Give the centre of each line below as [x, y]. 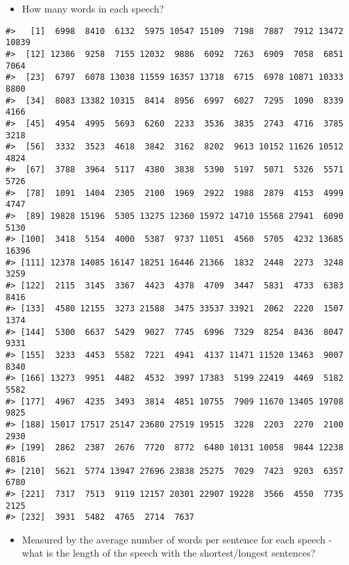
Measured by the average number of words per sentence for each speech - [177, 539]
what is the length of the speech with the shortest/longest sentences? [169, 553]
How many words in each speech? [93, 8]
